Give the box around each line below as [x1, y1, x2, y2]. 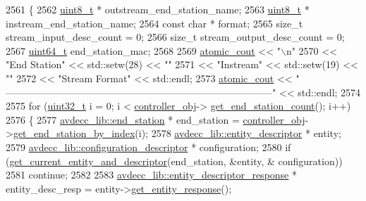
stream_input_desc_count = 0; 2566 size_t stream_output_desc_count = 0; [6, 30, 345, 44]
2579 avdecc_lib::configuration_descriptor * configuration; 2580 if [6, 139, 291, 154]
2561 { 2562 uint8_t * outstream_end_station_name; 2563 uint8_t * [6, 2, 310, 16]
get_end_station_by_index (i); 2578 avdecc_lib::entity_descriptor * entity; [13, 126, 341, 141]
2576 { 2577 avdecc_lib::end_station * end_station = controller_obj [6, 112, 305, 127]
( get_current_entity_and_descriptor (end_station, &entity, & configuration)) [6, 153, 343, 168]
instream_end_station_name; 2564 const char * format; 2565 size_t [6, 15, 303, 30]
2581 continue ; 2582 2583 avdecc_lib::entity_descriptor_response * [6, 167, 297, 182]
